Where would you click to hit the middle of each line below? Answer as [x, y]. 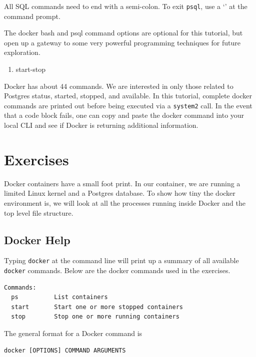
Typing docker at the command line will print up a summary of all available [121, 260]
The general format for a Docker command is [73, 333]
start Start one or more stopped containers [97, 307]
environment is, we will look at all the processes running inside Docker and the [125, 202]
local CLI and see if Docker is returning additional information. [101, 125]
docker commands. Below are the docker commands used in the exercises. [117, 270]
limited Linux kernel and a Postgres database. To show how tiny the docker [120, 193]
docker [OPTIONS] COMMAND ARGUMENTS [65, 350]
